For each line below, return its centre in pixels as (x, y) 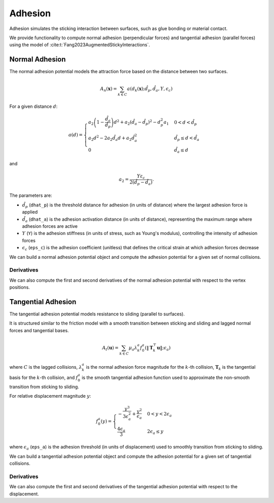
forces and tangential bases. (39, 330)
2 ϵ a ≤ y (156, 432)
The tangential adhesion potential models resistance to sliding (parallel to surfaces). (97, 314)
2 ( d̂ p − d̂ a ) (141, 183)
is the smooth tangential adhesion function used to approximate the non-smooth (165, 378)
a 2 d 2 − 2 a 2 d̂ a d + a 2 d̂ (111, 138)
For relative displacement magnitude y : (50, 396)
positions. (20, 287)
